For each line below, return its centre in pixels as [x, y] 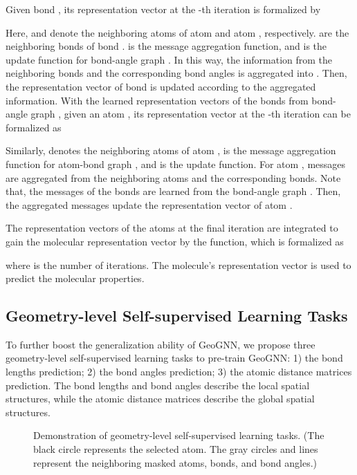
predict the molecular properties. [75, 278]
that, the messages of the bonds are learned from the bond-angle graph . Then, [173, 191]
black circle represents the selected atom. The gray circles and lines [176, 449]
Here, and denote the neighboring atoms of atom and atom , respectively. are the [177, 32]
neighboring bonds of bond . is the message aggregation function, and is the [166, 46]
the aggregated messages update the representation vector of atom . [149, 204]
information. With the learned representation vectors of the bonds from [157, 100]
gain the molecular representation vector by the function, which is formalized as [175, 241]
